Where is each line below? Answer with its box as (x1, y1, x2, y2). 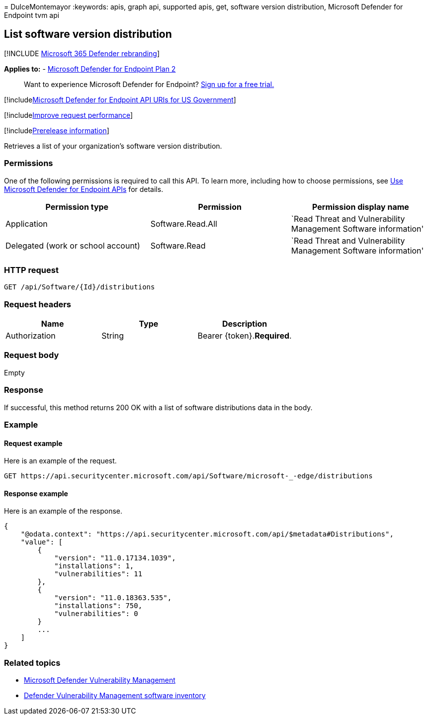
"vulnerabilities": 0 (54, 610, 138, 618)
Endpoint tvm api (4, 11, 60, 19)
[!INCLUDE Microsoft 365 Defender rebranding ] (4, 49, 160, 58)
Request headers (4, 299, 72, 309)
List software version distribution (4, 28, 172, 41)
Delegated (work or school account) (5, 240, 140, 251)
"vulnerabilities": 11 (54, 570, 143, 578)
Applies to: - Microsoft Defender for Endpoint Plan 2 (4, 64, 176, 73)
